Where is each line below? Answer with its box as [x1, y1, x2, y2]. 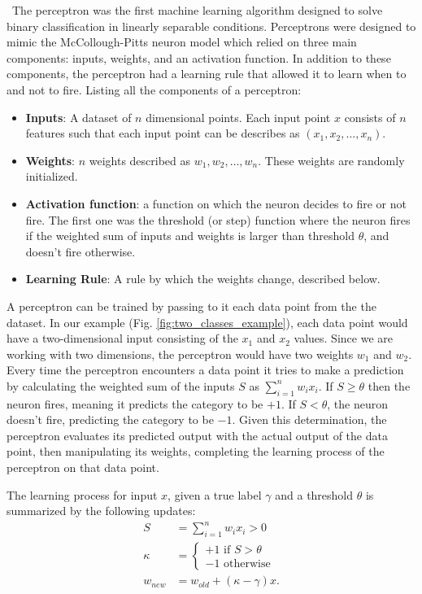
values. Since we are [294, 330, 393, 347]
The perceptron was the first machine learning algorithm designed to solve [11, 2, 383, 18]
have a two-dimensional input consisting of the [7, 330, 238, 347]
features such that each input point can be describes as [25, 124, 300, 142]
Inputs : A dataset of [25, 108, 132, 125]
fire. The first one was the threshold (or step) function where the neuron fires [25, 211, 411, 228]
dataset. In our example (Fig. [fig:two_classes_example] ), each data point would [7, 313, 408, 330]
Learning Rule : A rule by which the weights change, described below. [25, 270, 381, 287]
